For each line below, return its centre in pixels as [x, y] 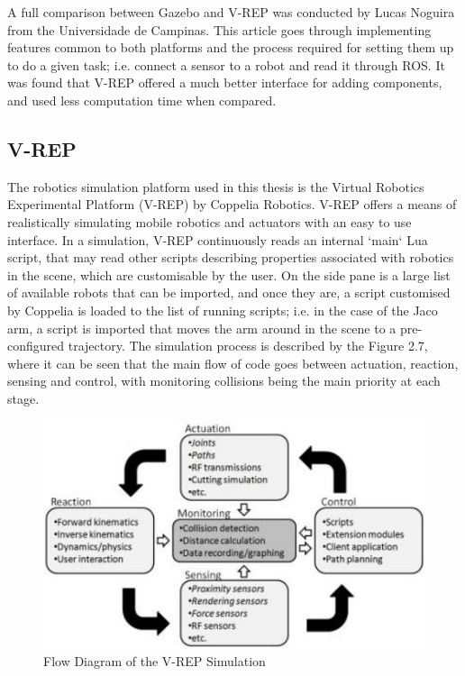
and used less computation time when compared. [142, 100]
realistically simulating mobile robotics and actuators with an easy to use [210, 221]
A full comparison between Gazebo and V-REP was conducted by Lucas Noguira [231, 12]
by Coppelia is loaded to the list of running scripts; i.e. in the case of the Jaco [223, 310]
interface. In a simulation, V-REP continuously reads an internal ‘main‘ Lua [218, 239]
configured [36, 346]
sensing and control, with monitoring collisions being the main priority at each [224, 381]
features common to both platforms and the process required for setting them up [231, 47]
